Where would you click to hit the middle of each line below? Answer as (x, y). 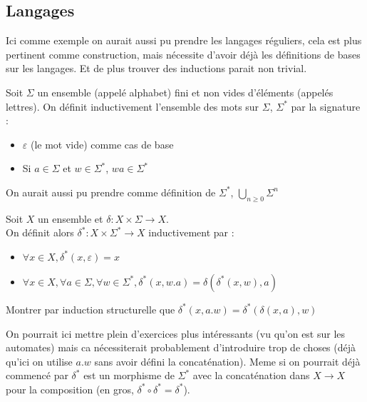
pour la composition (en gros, (70, 389)
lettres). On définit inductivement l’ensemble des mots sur (133, 106)
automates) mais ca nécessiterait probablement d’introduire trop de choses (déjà (181, 347)
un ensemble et (71, 218)
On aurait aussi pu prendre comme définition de (111, 192)
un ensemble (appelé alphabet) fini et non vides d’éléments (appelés (185, 92)
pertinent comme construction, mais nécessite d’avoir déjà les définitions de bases (183, 54)
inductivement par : (191, 232)
